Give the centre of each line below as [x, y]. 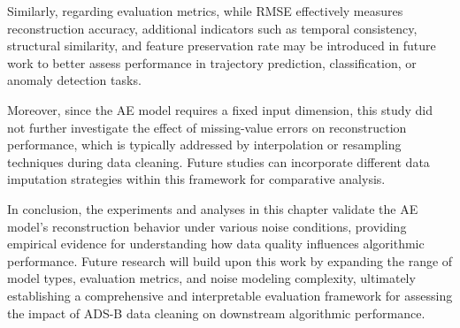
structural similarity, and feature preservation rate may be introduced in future [222, 46]
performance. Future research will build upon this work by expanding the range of [230, 260]
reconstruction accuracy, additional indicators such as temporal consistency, [212, 28]
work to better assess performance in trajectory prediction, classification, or [212, 62]
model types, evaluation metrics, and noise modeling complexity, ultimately [211, 278]
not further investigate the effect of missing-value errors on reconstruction [207, 127]
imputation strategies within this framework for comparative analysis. [196, 179]
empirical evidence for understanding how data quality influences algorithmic [216, 244]
